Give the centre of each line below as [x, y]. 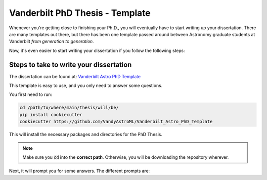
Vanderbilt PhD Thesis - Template [80, 13]
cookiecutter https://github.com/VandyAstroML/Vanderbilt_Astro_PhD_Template [116, 122]
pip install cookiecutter [51, 114]
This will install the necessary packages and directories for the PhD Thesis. [86, 135]
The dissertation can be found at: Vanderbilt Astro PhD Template [75, 76]
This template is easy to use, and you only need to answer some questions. [86, 86]
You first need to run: [31, 94]
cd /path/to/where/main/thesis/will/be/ [69, 108]
